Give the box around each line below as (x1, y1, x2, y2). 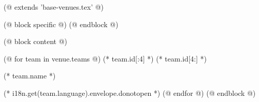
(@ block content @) (4, 36, 68, 47)
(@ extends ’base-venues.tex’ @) (4, 2, 104, 12)
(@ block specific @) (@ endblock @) (4, 18, 118, 29)
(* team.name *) (4, 70, 56, 81)
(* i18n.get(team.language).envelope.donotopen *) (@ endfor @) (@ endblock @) (4, 87, 256, 98)
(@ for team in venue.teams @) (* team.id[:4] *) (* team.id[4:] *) (4, 53, 207, 64)
